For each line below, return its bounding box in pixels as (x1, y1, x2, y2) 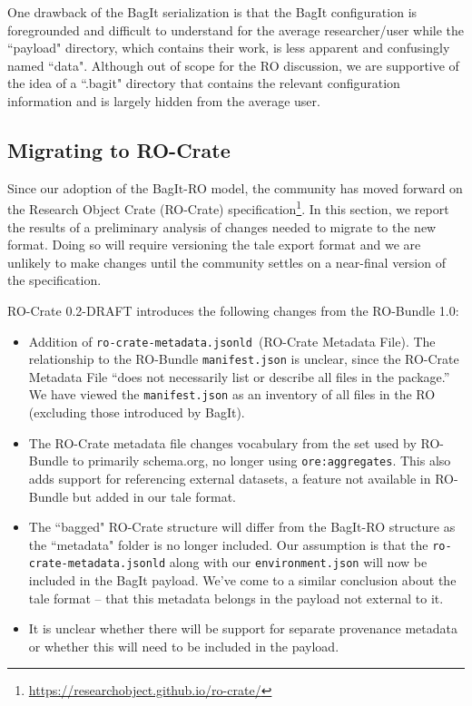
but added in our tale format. (72, 486, 236, 505)
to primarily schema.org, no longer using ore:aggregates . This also (72, 451, 451, 470)
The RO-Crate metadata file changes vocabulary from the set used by (28, 433, 417, 452)
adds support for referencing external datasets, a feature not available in (28, 468, 431, 487)
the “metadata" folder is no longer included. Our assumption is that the (28, 534, 428, 554)
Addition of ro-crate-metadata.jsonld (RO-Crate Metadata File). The (28, 331, 436, 350)
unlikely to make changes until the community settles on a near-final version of (7, 252, 446, 271)
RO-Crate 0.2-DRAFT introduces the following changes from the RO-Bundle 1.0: (7, 300, 459, 319)
